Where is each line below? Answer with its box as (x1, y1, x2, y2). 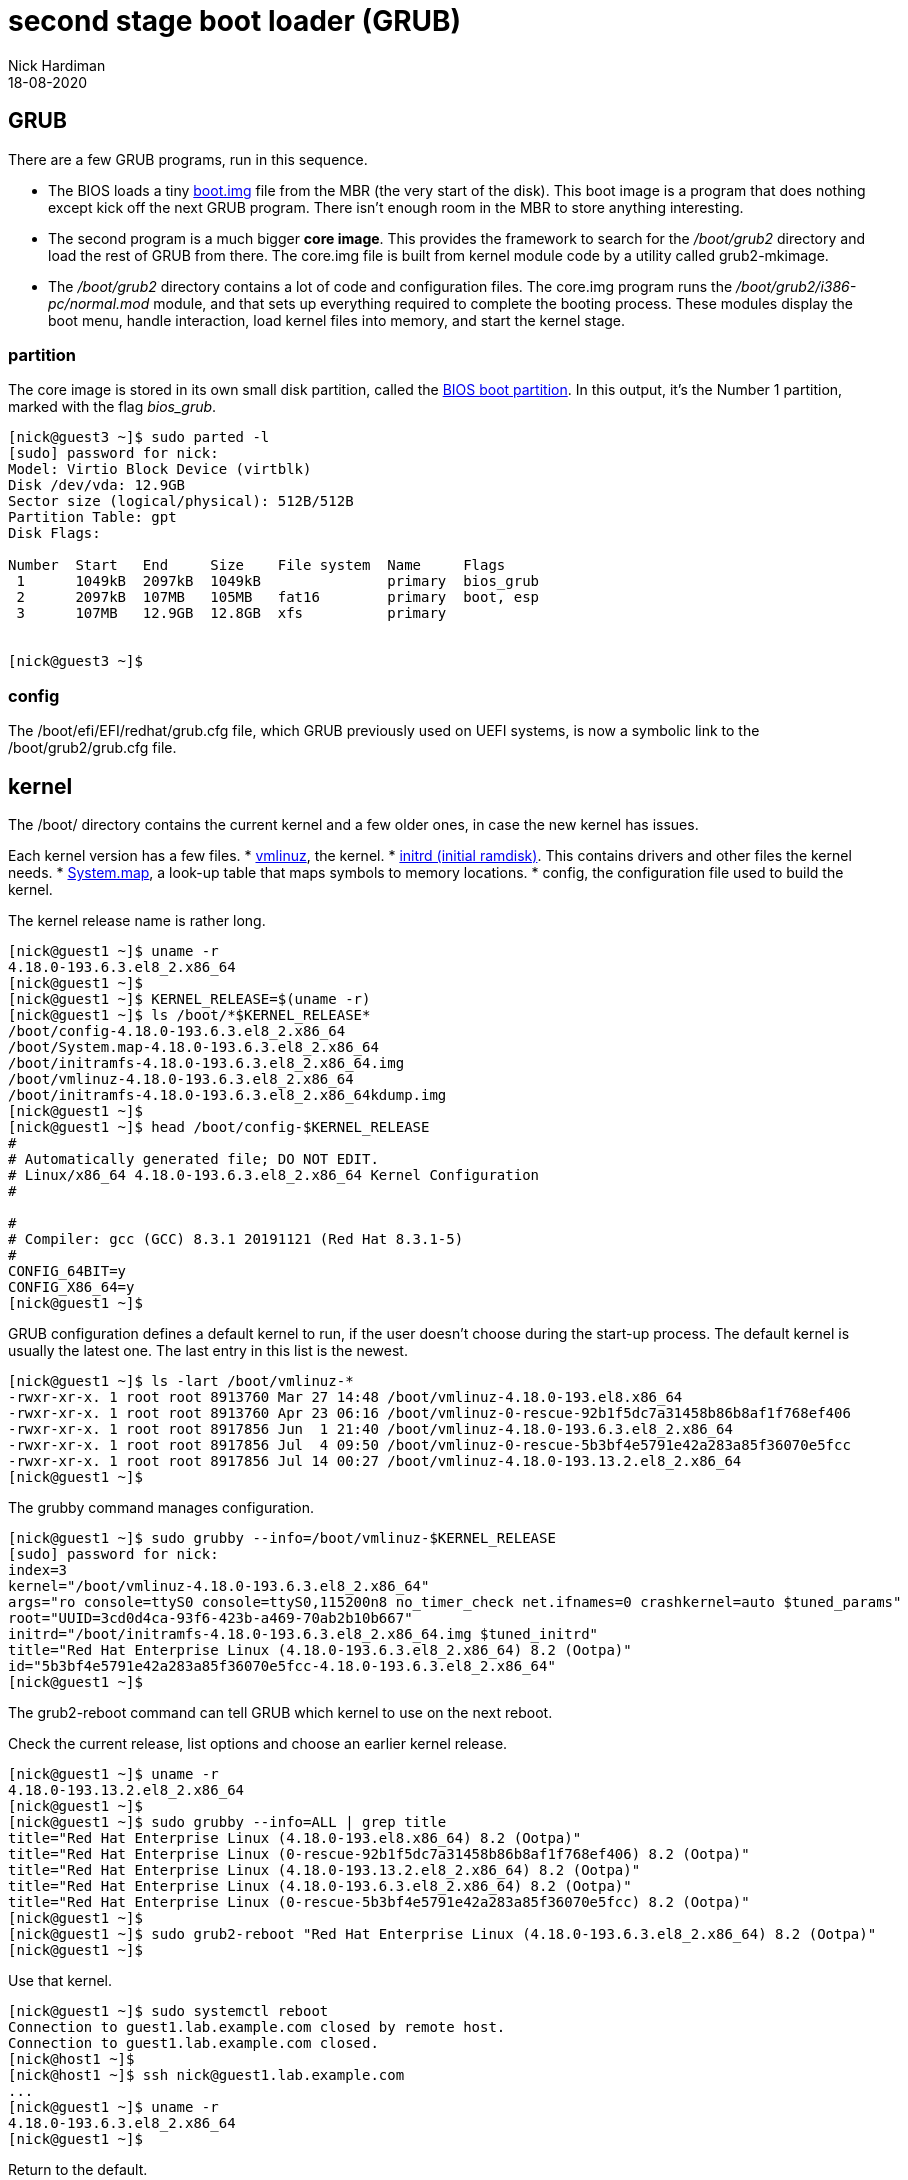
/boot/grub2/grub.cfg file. (8, 739, 177, 757)
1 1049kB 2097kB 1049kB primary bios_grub (16, 573, 540, 590)
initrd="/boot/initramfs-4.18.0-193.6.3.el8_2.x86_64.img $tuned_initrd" (8, 1625, 599, 1642)
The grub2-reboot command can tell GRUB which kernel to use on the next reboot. (8, 1703, 553, 1721)
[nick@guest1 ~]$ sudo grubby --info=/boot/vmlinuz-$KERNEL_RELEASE (8, 1529, 556, 1546)
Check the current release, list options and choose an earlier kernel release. (8, 1734, 508, 1752)
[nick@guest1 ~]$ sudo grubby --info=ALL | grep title (8, 1813, 447, 1830)
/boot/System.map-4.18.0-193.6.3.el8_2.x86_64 (8, 1038, 379, 1055)
